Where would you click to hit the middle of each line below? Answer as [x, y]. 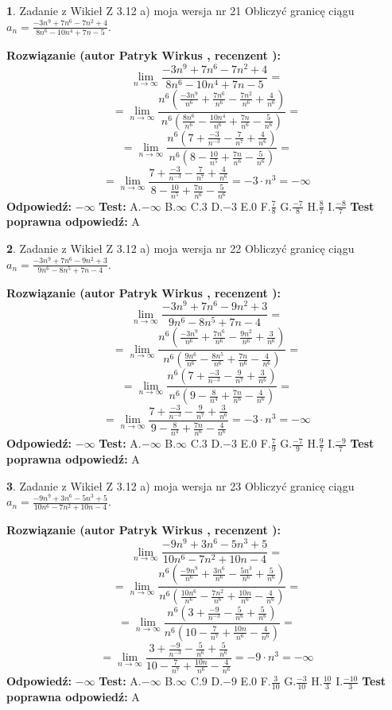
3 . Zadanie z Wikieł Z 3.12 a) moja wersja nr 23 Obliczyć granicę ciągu [180, 485]
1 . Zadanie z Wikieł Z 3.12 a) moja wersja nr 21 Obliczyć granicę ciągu [180, 10]
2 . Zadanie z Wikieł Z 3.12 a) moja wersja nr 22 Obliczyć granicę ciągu [180, 248]
